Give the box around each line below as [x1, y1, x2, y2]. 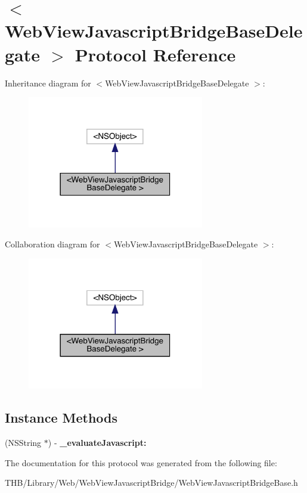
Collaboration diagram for [5, 238, 100, 250]
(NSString [5, 436, 42, 449]
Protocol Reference [75, 42, 236, 66]
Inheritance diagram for [5, 76, 91, 89]
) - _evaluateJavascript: [48, 436, 147, 449]
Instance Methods [5, 408, 117, 427]
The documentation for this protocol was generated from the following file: [5, 456, 277, 469]
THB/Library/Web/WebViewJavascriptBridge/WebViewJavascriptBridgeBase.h [5, 476, 298, 489]
